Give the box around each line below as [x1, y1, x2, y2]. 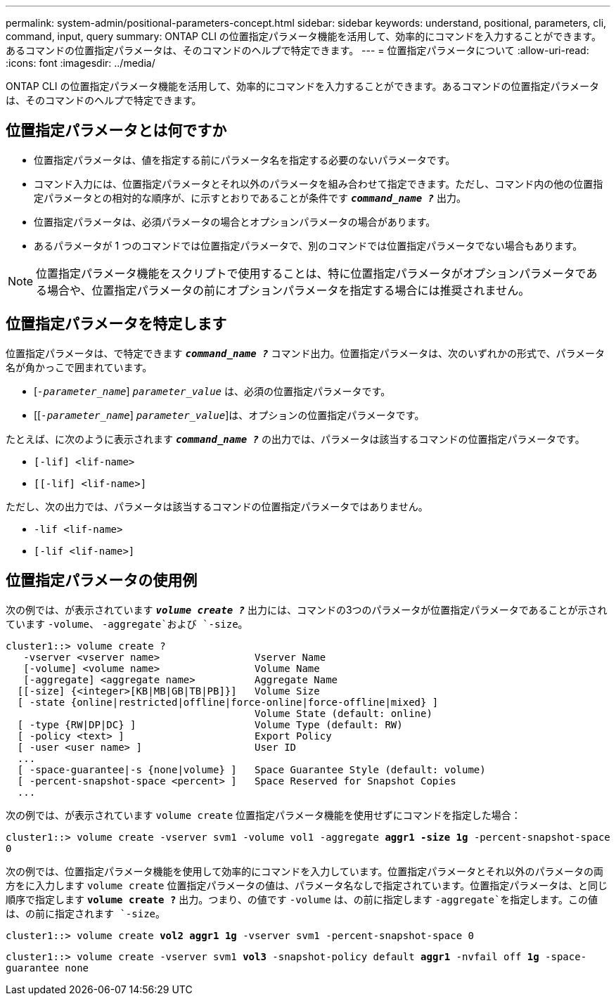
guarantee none [6, 962, 89, 974]
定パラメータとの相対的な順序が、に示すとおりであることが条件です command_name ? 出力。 [34, 191, 466, 204]
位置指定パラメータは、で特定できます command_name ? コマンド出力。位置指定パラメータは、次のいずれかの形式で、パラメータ [6, 347, 605, 359]
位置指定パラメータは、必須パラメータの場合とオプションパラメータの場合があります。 [34, 215, 436, 228]
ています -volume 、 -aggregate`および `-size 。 [6, 617, 248, 630]
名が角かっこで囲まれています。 [6, 361, 153, 373]
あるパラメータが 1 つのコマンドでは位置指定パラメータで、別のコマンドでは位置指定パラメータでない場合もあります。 [34, 239, 583, 252]
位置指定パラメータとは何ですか [6, 122, 227, 140]
